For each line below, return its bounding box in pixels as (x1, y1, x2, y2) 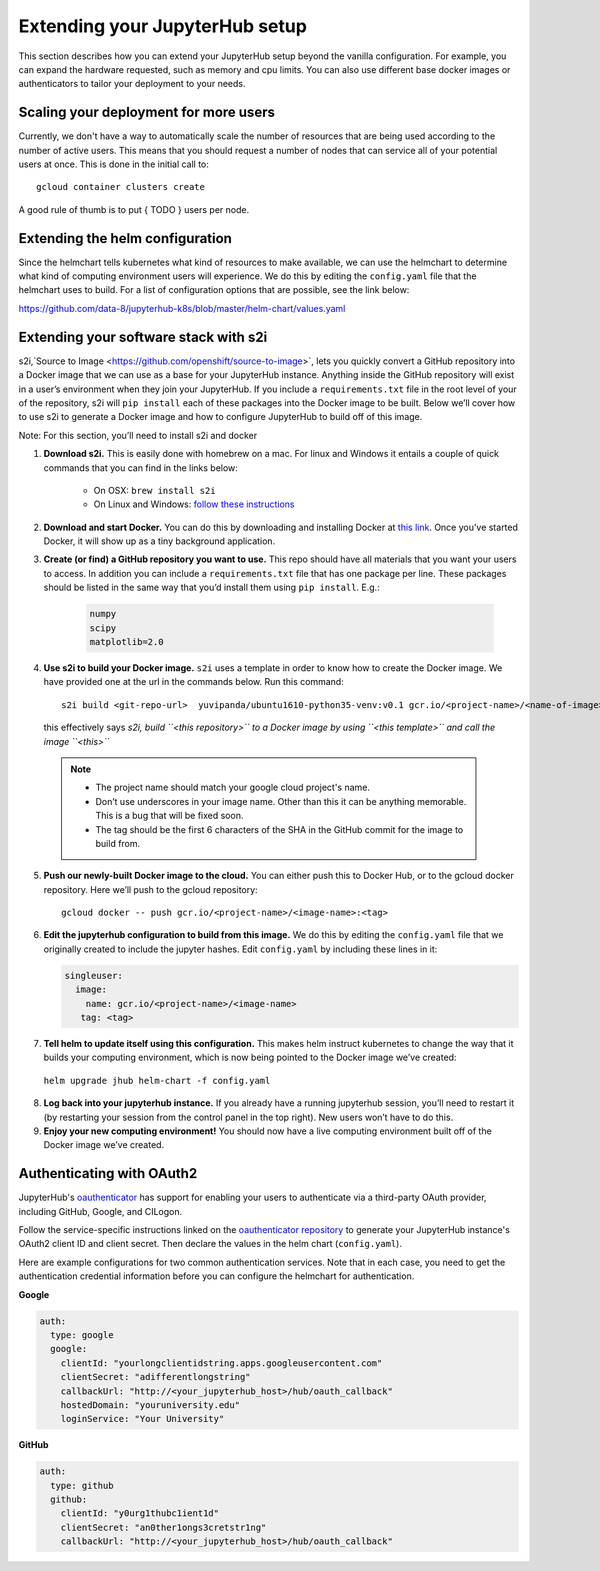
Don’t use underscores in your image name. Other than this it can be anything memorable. (95, 795, 467, 807)
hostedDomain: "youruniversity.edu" (60, 1399, 240, 1410)
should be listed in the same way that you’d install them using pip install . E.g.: (43, 581, 380, 594)
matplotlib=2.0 (89, 636, 164, 648)
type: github (50, 1480, 114, 1491)
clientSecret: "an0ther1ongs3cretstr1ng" (60, 1521, 267, 1533)
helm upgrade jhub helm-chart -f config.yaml (43, 1075, 271, 1086)
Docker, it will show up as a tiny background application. (43, 535, 276, 547)
